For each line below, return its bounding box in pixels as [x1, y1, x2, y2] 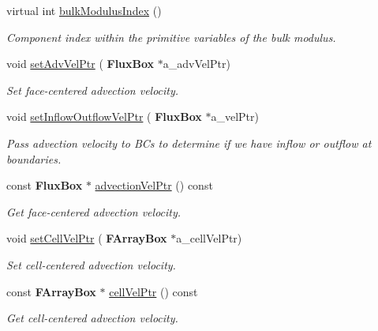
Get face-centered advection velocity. [6, 203, 182, 220]
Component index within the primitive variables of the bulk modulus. [6, 28, 336, 45]
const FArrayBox [6, 283, 96, 299]
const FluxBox [6, 177, 83, 194]
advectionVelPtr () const [95, 177, 213, 194]
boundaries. [6, 150, 62, 167]
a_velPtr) [211, 108, 259, 125]
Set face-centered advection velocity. [6, 81, 179, 98]
